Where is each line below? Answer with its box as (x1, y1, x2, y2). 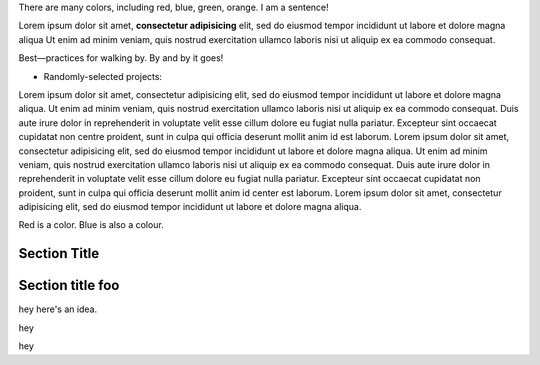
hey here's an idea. (18, 303, 98, 315)
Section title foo (18, 277, 120, 294)
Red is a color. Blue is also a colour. (18, 219, 164, 231)
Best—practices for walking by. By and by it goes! (18, 52, 224, 64)
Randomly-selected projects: (43, 70, 163, 82)
